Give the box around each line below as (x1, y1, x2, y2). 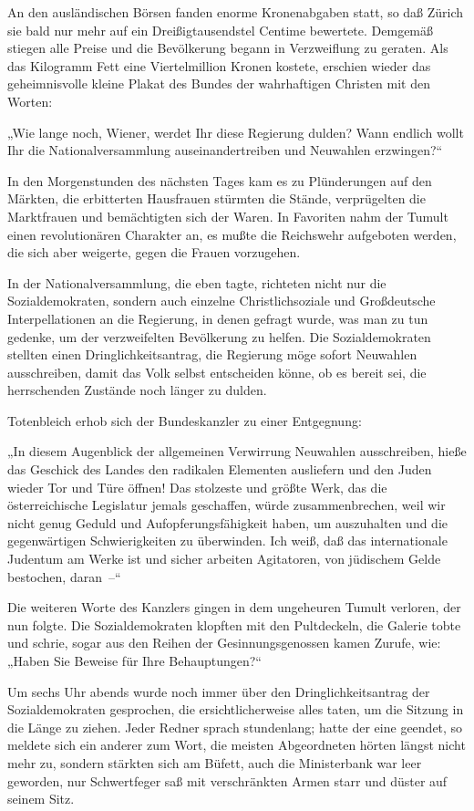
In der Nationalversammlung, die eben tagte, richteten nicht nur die (7, 273, 386, 292)
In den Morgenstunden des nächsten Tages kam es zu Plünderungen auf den (7, 171, 432, 190)
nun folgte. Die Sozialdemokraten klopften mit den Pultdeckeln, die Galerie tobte (7, 615, 461, 634)
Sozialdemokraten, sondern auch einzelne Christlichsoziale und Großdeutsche (7, 291, 436, 310)
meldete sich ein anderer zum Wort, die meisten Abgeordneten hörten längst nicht (7, 735, 466, 754)
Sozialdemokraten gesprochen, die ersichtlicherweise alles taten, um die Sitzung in (7, 700, 464, 719)
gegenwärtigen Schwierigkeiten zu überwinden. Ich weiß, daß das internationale (7, 531, 448, 550)
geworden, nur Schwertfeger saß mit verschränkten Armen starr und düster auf (7, 771, 448, 790)
